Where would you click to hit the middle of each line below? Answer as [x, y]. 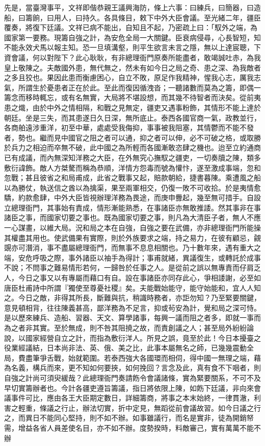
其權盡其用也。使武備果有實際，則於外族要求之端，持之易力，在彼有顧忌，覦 [132, 237]
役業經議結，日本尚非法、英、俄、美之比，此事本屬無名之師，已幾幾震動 [125, 348]
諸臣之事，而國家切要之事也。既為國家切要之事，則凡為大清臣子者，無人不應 [132, 217]
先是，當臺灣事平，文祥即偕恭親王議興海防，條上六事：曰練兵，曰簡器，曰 [129, 7]
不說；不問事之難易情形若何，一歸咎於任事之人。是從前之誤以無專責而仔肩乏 [132, 267]
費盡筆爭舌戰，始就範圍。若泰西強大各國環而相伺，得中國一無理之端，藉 [139, 357]
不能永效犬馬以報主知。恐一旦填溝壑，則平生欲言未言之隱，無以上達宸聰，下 [132, 47]
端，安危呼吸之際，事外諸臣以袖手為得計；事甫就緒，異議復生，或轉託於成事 [132, 257]
